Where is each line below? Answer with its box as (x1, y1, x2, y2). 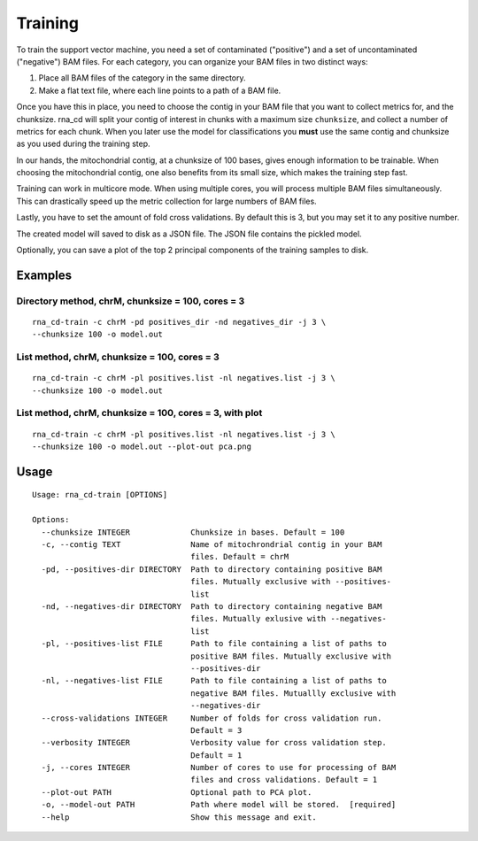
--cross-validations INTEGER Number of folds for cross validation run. (41, 713, 382, 723)
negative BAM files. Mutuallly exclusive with (190, 688, 397, 698)
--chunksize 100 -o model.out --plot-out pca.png (32, 442, 252, 451)
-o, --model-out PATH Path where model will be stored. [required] (41, 799, 397, 810)
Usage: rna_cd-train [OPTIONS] (32, 490, 168, 500)
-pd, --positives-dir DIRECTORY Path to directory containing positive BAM (41, 564, 382, 575)
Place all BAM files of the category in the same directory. (38, 73, 247, 83)
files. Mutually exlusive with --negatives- (190, 613, 387, 624)
